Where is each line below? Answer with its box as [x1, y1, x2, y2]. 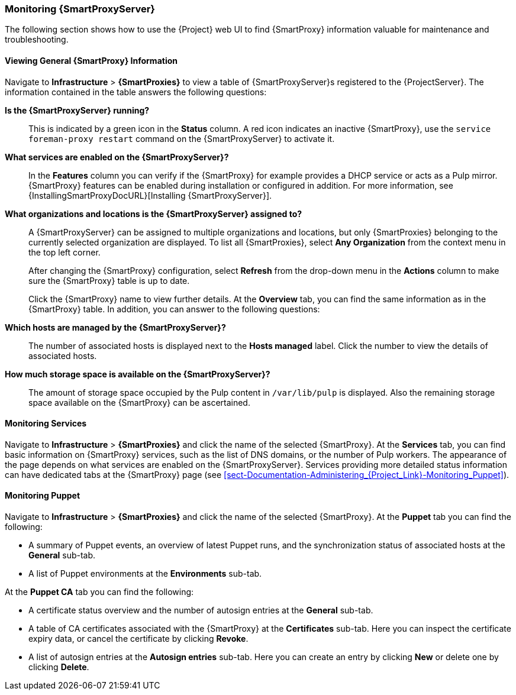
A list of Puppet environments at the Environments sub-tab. [28, 568, 262, 579]
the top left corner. [28, 247, 101, 257]
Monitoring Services [5, 418, 87, 429]
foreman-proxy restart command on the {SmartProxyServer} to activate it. [28, 133, 335, 144]
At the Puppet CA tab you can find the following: [5, 587, 194, 597]
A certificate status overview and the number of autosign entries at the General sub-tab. [28, 605, 373, 616]
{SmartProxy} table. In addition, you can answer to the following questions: [28, 303, 320, 314]
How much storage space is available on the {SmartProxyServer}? [5, 368, 270, 379]
